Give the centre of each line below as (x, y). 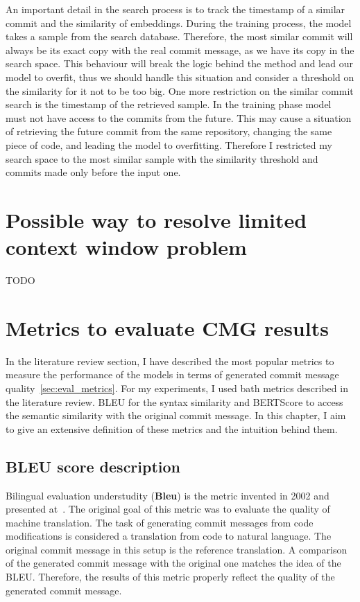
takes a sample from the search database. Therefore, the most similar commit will (179, 36)
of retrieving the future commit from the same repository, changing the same (169, 131)
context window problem (126, 247)
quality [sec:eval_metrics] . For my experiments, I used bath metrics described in (177, 388)
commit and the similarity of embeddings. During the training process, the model (179, 23)
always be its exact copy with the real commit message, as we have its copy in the (180, 50)
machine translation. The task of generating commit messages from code (160, 522)
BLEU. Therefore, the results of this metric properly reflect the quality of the (170, 577)
